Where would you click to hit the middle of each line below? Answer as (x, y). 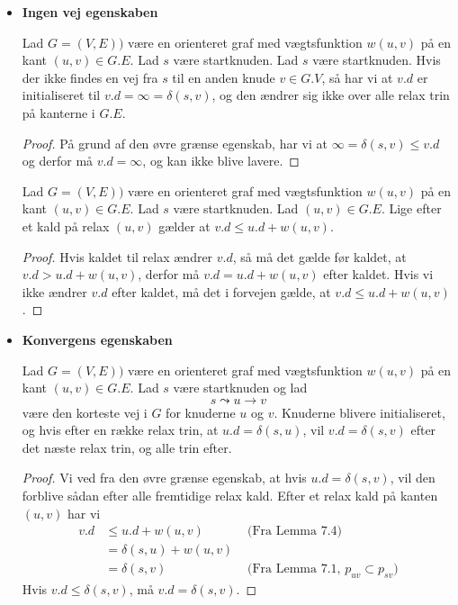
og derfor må (58, 161)
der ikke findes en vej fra (90, 77)
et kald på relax (66, 226)
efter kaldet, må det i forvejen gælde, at (221, 291)
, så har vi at (357, 77)
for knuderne (201, 412)
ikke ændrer (54, 291)
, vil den (413, 478)
